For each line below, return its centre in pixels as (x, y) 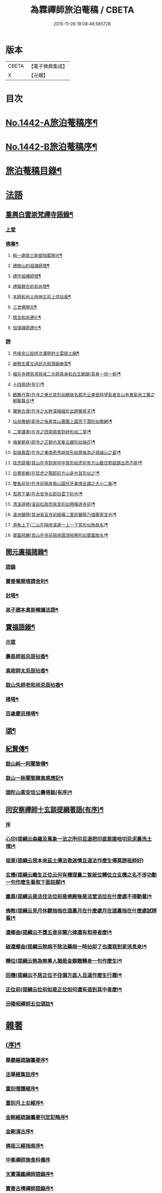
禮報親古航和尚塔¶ (31, 286)
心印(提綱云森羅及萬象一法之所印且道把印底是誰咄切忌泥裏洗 (76, 839)
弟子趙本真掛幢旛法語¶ (32, 610)
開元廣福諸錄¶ (27, 552)
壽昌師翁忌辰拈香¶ (27, 656)
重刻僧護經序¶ (22, 1088)
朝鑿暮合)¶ (23, 401)
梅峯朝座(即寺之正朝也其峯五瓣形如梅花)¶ (54, 442)
